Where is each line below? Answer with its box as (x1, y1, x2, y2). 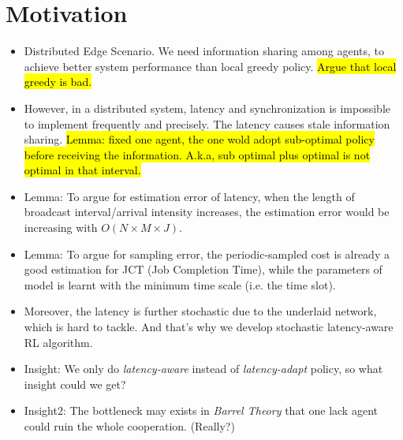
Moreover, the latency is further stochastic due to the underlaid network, (24, 303, 377, 319)
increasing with (24, 219, 98, 236)
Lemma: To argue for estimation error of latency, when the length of (24, 188, 355, 204)
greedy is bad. (24, 73, 92, 90)
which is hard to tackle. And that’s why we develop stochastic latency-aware (24, 319, 394, 335)
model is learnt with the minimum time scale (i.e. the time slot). (24, 276, 336, 293)
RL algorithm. (24, 334, 93, 350)
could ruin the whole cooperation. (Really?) (24, 418, 235, 434)
